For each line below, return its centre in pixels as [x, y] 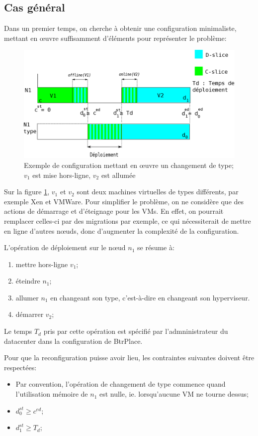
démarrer [30, 314]
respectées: [20, 367]
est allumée [118, 175]
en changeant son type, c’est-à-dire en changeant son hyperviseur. [150, 297]
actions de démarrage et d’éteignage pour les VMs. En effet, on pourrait [114, 211]
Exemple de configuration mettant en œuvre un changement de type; [129, 165]
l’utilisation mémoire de [52, 394]
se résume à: [156, 247]
